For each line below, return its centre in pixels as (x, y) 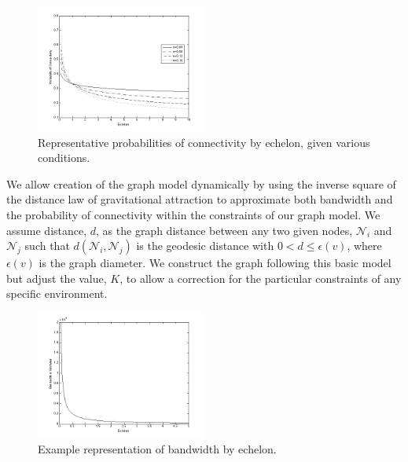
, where (364, 246)
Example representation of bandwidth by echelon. (157, 448)
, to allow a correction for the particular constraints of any (261, 278)
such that (47, 246)
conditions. (64, 158)
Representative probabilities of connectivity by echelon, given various (204, 142)
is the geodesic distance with (205, 246)
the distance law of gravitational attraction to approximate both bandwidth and (200, 199)
